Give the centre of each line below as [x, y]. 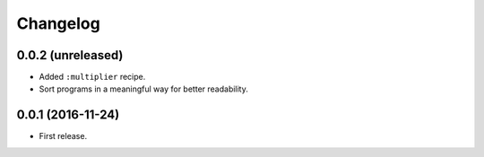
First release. [63, 136]
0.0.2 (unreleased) [70, 55]
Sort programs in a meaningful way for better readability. [143, 89]
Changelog [58, 23]
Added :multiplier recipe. [92, 77]
